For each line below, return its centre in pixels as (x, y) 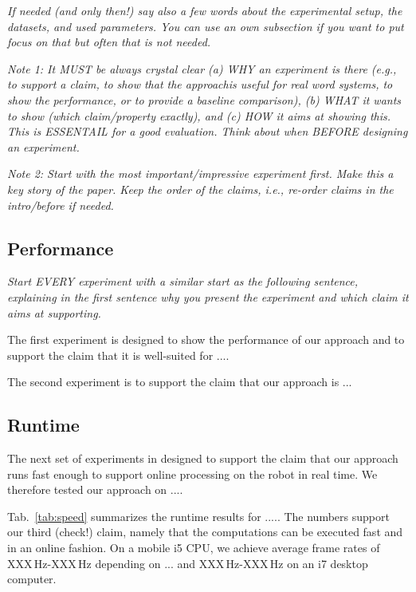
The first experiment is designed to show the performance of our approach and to (206, 339)
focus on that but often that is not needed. (109, 42)
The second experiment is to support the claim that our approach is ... (180, 382)
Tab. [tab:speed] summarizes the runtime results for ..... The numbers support (198, 516)
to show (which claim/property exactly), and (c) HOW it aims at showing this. (199, 115)
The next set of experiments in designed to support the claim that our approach (203, 458)
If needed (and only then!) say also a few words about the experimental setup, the (205, 10)
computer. (32, 579)
